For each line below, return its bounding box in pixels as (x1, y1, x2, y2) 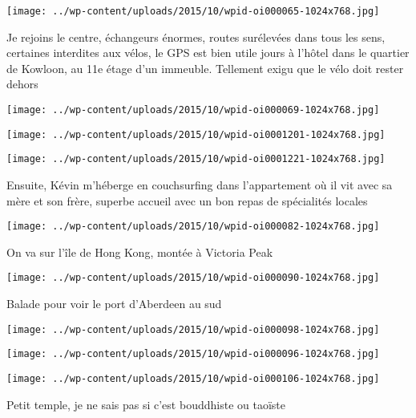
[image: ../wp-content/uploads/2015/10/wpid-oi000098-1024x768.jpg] (6, 323, 380, 335)
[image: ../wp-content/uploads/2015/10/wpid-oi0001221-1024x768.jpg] (6, 153, 386, 165)
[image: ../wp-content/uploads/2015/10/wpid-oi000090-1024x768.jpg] (6, 272, 380, 284)
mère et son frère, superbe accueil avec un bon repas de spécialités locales (6, 192, 368, 209)
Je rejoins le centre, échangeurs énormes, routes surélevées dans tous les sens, (6, 28, 386, 45)
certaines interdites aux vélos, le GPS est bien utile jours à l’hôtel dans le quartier (6, 44, 410, 61)
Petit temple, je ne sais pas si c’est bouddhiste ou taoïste (6, 396, 285, 412)
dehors (6, 75, 38, 92)
